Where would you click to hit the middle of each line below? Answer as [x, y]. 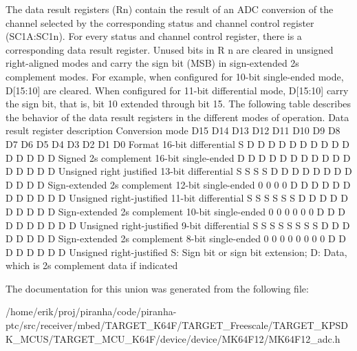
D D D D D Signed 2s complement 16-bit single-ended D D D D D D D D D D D [178, 157]
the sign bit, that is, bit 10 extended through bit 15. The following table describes [178, 104]
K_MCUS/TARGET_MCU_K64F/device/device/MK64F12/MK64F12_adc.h [173, 338]
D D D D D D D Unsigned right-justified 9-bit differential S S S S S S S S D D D [178, 225]
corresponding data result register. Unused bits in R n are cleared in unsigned [170, 49]
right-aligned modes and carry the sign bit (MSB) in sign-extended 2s [152, 63]
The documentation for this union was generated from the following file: [157, 288]
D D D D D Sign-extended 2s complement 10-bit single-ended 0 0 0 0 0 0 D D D [175, 211]
